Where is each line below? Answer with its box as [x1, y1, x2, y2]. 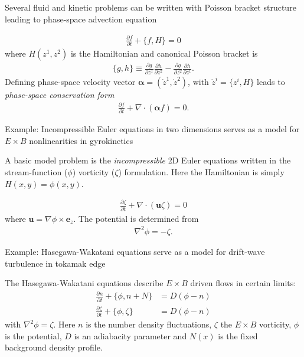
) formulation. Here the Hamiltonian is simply [118, 165, 285, 178]
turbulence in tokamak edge [5, 257, 106, 269]
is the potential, [5, 329, 62, 342]
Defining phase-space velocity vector [5, 75, 136, 87]
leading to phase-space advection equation [5, 12, 157, 25]
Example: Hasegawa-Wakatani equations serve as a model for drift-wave [5, 245, 265, 257]
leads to [257, 75, 285, 87]
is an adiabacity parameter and [74, 329, 187, 342]
